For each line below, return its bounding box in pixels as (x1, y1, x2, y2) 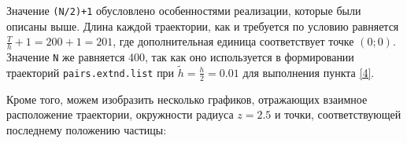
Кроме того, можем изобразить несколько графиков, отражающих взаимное (6, 90, 368, 107)
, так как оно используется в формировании (145, 49, 354, 65)
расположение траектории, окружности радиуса (6, 106, 234, 123)
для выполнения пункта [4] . (242, 64, 375, 80)
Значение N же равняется (6, 49, 125, 65)
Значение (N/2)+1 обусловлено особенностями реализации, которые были (6, 2, 361, 18)
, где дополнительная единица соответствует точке (113, 33, 354, 49)
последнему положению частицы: (6, 121, 167, 137)
